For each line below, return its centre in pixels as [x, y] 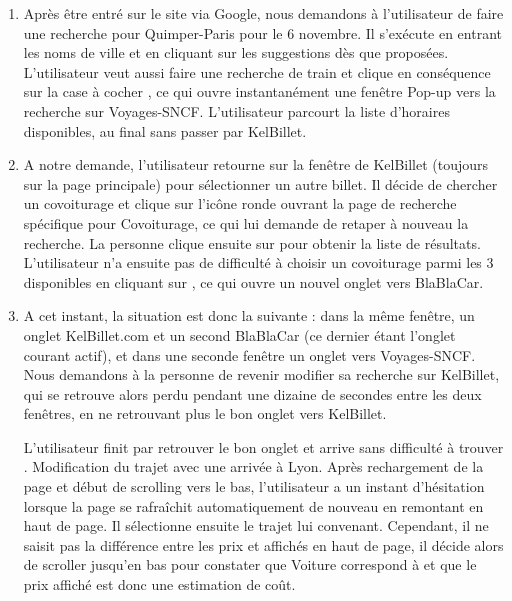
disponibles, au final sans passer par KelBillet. [165, 130]
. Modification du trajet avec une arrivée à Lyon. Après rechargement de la [253, 466]
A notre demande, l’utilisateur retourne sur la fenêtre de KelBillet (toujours [256, 164]
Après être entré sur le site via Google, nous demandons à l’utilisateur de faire [263, 13]
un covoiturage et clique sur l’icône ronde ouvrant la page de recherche [240, 203]
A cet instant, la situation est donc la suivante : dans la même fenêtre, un [249, 315]
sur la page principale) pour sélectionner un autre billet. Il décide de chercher [260, 183]
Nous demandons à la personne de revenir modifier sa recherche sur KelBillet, [261, 374]
